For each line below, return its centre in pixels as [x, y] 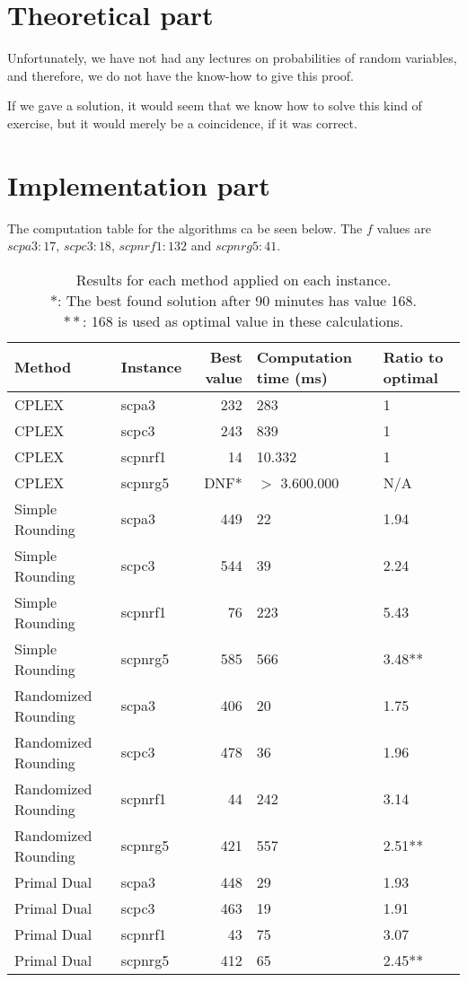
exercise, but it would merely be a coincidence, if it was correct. [182, 123]
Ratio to [413, 356]
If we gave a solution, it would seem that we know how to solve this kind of [215, 105]
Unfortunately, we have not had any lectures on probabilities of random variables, [232, 58]
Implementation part [139, 184]
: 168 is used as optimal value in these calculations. [243, 320]
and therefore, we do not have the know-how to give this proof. [181, 75]
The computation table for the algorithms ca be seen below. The [185, 228]
